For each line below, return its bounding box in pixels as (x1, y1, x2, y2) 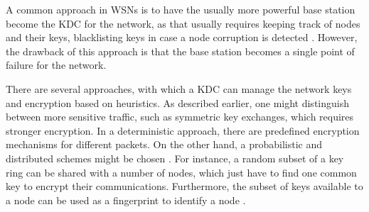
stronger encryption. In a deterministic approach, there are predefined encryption (6, 123, 360, 138)
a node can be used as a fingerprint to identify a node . (6, 192, 246, 207)
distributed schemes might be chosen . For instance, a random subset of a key (6, 150, 344, 165)
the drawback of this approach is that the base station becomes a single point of (6, 43, 355, 58)
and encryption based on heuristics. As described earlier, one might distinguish (6, 95, 349, 110)
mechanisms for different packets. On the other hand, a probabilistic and (6, 137, 322, 152)
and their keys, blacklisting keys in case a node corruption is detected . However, (6, 30, 358, 45)
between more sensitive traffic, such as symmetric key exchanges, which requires (6, 109, 354, 124)
